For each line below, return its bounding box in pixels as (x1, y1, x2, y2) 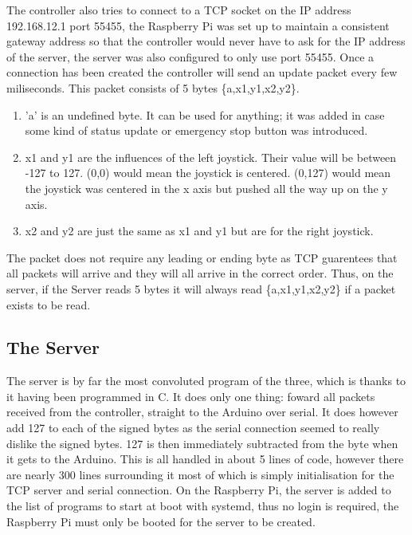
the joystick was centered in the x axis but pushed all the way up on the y (25, 179, 388, 196)
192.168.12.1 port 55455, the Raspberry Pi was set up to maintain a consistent (6, 17, 390, 33)
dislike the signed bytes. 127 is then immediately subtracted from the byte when (6, 435, 398, 451)
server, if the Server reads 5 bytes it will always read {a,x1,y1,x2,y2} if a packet (6, 280, 396, 297)
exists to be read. (6, 296, 91, 313)
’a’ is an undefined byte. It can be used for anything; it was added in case (25, 106, 385, 123)
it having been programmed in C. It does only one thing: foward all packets (6, 387, 375, 404)
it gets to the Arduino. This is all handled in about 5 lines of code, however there (6, 450, 404, 467)
